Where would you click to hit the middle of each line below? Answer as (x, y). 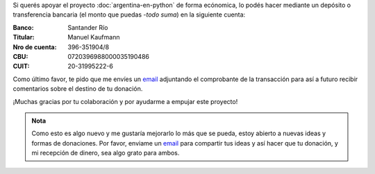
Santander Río (88, 27)
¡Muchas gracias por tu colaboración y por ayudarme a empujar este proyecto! (125, 101)
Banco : (23, 27)
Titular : (24, 37)
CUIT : (22, 67)
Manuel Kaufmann (94, 37)
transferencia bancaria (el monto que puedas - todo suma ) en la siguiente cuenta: (129, 15)
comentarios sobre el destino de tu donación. (78, 89)
